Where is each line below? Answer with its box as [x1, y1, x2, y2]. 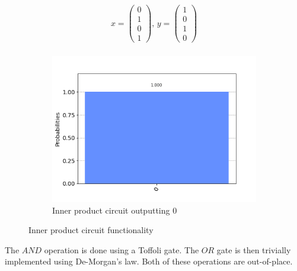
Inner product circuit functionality [28, 224, 154, 236]
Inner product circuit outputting [52, 204, 170, 216]
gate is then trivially [216, 243, 291, 256]
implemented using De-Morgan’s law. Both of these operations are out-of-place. [5, 255, 293, 267]
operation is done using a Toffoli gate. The [44, 243, 199, 256]
